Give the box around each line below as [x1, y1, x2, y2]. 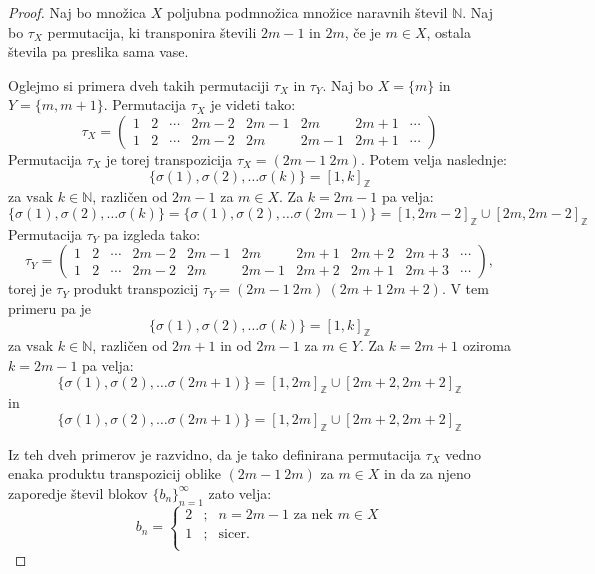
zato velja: [208, 482, 272, 503]
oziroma [462, 335, 511, 356]
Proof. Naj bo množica [8, 2, 146, 22]
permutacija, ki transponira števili [47, 21, 257, 42]
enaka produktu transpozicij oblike [8, 463, 221, 484]
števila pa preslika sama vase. [8, 41, 189, 62]
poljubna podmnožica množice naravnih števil [166, 2, 448, 22]
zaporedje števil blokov [8, 482, 148, 503]
